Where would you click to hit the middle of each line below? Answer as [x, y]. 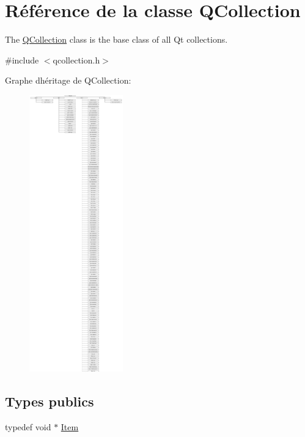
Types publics [50, 401]
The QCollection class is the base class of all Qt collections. [116, 39]
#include [22, 60]
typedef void [28, 427]
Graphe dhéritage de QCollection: [68, 80]
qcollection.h [76, 60]
